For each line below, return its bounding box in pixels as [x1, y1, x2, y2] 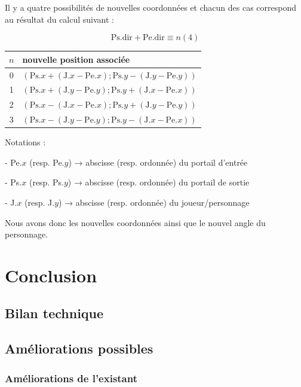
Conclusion [5, 263, 97, 287]
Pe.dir [142, 33, 165, 42]
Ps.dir [110, 33, 133, 42]
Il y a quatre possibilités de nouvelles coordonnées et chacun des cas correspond [5, 1, 297, 13]
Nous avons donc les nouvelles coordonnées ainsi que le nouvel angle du [5, 216, 266, 228]
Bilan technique [5, 304, 104, 322]
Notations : [5, 136, 46, 148]
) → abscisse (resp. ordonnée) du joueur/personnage [59, 196, 250, 208]
